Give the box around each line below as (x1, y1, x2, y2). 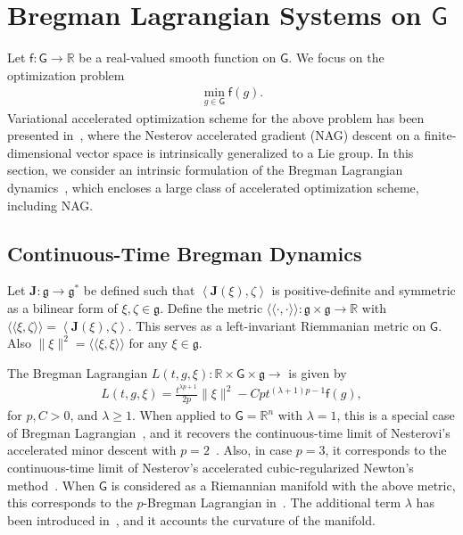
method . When (7, 475, 95, 494)
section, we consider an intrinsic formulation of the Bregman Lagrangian (7, 160, 403, 179)
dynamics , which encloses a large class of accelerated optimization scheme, (7, 177, 419, 196)
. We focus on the (288, 48, 384, 67)
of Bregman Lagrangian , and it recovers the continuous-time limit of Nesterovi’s (7, 423, 451, 441)
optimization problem (7, 65, 125, 84)
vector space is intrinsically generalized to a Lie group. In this (76, 143, 414, 161)
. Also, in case (215, 440, 293, 459)
